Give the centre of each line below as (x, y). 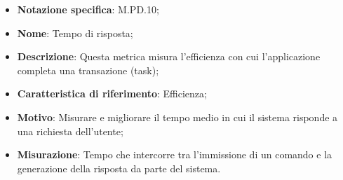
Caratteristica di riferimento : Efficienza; (112, 94)
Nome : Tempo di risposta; (75, 33)
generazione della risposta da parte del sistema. (119, 168)
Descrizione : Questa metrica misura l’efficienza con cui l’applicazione (169, 56)
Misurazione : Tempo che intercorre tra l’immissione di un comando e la (175, 154)
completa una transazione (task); (88, 70)
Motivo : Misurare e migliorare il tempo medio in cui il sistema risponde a (177, 117)
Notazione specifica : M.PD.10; (88, 9)
